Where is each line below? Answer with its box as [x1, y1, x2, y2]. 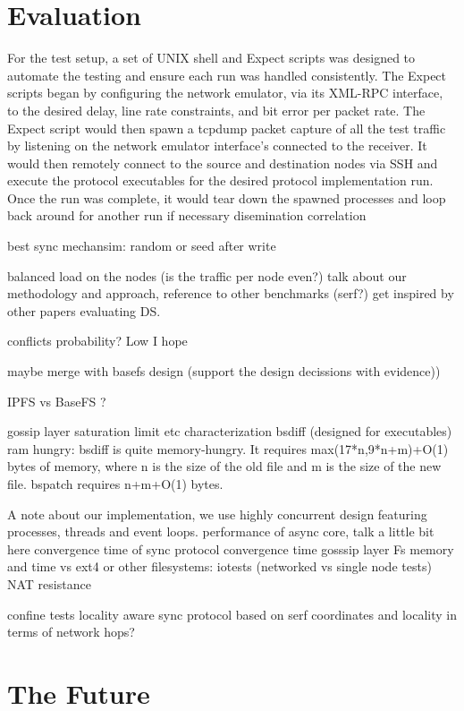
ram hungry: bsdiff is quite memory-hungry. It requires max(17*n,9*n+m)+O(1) [7, 439, 449, 458]
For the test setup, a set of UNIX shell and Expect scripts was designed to [7, 48, 416, 67]
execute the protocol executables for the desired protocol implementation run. [7, 171, 434, 190]
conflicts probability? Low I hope [7, 331, 188, 350]
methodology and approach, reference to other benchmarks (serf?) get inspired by [7, 284, 454, 303]
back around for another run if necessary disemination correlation [7, 206, 367, 225]
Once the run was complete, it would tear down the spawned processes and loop [7, 188, 446, 207]
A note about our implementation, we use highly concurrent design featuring [7, 504, 427, 523]
